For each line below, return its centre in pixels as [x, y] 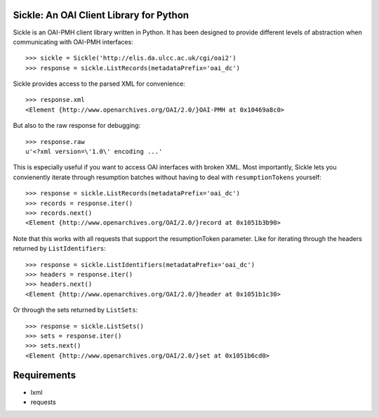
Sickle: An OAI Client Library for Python [101, 15]
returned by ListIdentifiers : [60, 249]
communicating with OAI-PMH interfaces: [73, 41]
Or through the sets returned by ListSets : [75, 310]
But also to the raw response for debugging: [77, 126]
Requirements [45, 375]
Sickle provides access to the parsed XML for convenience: [99, 84]
